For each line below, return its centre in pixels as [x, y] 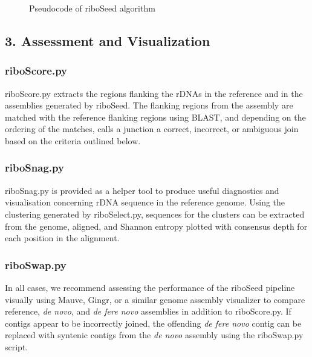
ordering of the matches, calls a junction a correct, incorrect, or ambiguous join [152, 129]
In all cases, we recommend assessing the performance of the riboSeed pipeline [150, 287]
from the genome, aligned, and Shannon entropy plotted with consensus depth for [156, 226]
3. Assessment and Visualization [108, 40]
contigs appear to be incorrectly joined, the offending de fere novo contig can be [153, 323]
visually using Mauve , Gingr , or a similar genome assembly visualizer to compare [155, 299]
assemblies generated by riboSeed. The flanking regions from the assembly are [149, 105]
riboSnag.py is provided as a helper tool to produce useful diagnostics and [142, 190]
